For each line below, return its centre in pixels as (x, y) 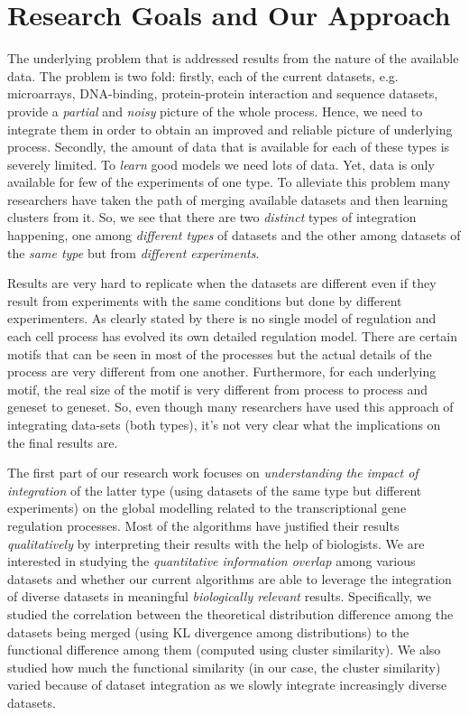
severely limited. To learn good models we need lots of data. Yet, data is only (221, 164)
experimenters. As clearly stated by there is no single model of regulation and (222, 318)
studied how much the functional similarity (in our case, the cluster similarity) (224, 667)
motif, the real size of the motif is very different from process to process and (218, 389)
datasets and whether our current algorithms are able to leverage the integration (230, 578)
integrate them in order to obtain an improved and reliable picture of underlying (230, 129)
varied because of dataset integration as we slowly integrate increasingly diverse (227, 685)
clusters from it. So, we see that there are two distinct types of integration (212, 217)
